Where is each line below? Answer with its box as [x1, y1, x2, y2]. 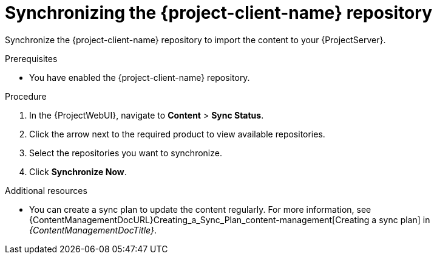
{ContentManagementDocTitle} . [29, 224, 157, 235]
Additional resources [5, 185, 87, 196]
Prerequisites [5, 53, 58, 64]
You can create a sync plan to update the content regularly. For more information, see [29, 204, 371, 215]
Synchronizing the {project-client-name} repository [5, 2, 432, 23]
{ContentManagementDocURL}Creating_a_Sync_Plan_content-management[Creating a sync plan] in [29, 214, 430, 225]
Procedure [5, 91, 47, 102]
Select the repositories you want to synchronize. [29, 147, 222, 158]
